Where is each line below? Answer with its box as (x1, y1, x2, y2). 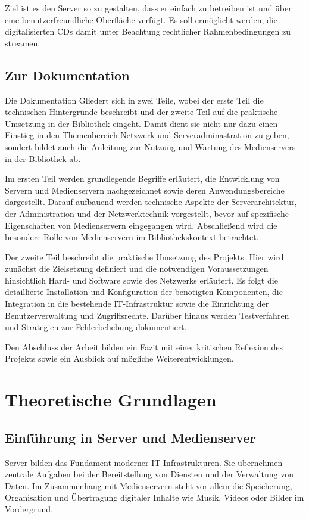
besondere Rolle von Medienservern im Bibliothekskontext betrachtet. (5, 231, 259, 243)
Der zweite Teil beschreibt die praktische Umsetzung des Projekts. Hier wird (5, 250, 284, 263)
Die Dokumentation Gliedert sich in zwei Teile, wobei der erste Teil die (5, 94, 264, 106)
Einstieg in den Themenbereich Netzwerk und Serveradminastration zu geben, (5, 129, 289, 141)
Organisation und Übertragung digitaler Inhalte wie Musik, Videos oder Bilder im (5, 491, 304, 504)
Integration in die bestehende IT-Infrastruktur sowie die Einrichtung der (5, 297, 269, 310)
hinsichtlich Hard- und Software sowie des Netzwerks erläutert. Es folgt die (5, 274, 278, 286)
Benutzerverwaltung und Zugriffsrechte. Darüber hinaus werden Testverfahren (5, 309, 289, 321)
